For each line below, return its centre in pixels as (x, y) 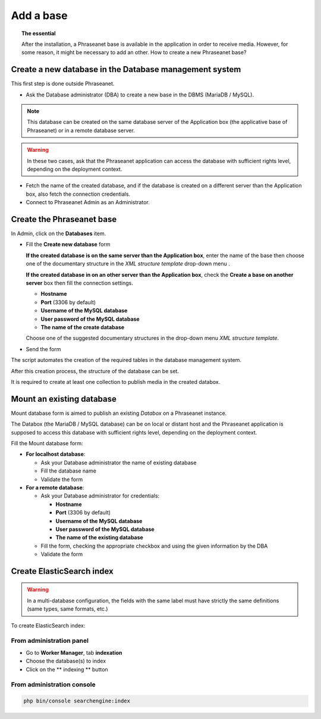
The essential (39, 33)
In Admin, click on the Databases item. (59, 234)
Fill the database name (68, 471)
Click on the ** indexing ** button (67, 669)
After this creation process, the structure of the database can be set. (95, 371)
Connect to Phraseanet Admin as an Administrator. (88, 202)
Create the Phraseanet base (64, 219)
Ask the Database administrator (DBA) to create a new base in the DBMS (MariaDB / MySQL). (140, 95)
